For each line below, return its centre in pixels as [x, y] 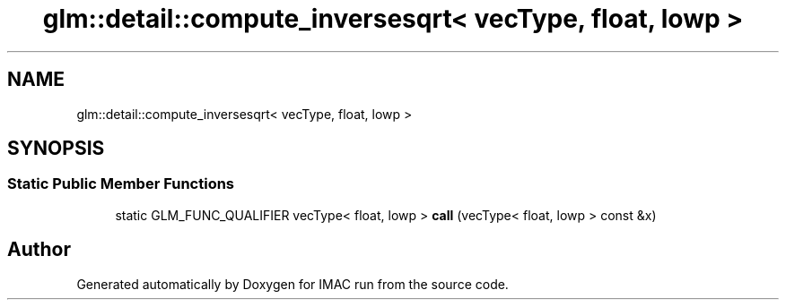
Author [39, 250]
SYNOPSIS [56, 149]
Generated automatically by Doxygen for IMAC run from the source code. [293, 284]
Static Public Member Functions [121, 184]
